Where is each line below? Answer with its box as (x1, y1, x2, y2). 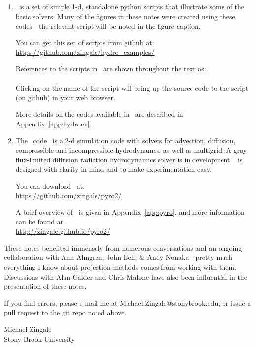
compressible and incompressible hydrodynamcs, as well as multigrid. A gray (15, 145, 247, 155)
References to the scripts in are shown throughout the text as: (15, 63, 206, 73)
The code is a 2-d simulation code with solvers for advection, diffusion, (15, 135, 236, 145)
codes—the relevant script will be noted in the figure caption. (15, 21, 201, 31)
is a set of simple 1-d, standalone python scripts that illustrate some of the (19, 1, 245, 11)
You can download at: (15, 180, 85, 190)
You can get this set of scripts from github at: (15, 37, 154, 47)
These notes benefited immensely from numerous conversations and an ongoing (4, 242, 242, 252)
